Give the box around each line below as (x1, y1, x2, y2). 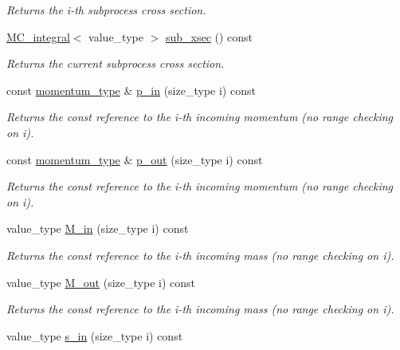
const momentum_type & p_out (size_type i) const (6, 151, 263, 167)
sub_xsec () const (165, 28, 253, 45)
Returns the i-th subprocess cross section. (6, 2, 206, 18)
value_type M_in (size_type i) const (6, 220, 189, 237)
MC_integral (6, 28, 70, 45)
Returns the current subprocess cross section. (6, 55, 225, 72)
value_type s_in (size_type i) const (6, 327, 183, 344)
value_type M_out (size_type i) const (6, 273, 195, 290)
